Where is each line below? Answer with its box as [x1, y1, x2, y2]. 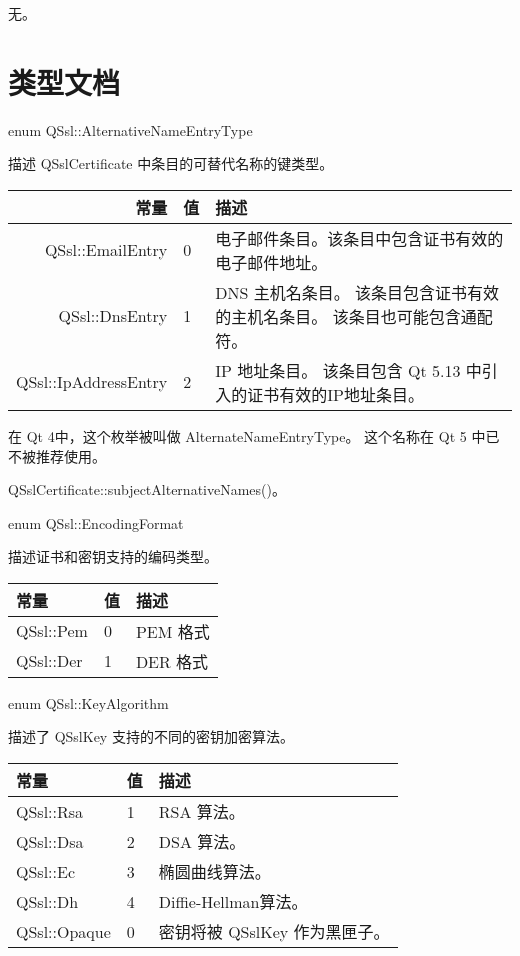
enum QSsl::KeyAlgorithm [8, 692, 169, 713]
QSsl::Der [16, 649, 83, 673]
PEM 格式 [135, 619, 210, 643]
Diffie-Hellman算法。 [158, 890, 308, 914]
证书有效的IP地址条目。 [247, 382, 424, 406]
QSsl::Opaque [16, 919, 111, 943]
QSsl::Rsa [16, 799, 84, 823]
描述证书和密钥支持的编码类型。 [8, 546, 218, 567]
